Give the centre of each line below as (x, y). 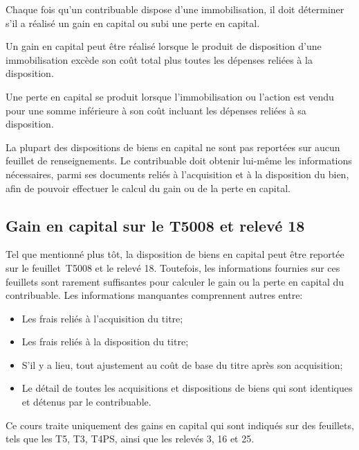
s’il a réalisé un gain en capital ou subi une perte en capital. (133, 23)
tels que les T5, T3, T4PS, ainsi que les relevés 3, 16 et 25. (130, 439)
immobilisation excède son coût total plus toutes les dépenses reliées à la (159, 59)
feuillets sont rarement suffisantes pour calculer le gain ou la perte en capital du (175, 281)
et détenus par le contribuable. (86, 402)
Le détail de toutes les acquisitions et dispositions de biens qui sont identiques (187, 388)
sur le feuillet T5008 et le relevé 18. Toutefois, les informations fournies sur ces (173, 267)
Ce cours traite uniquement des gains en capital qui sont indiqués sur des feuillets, (180, 425)
